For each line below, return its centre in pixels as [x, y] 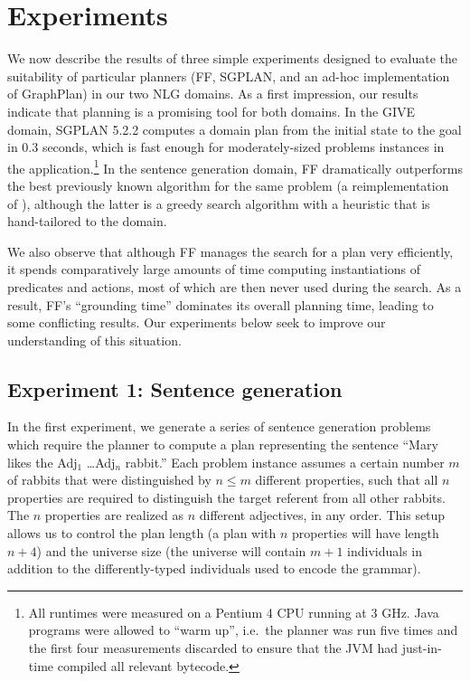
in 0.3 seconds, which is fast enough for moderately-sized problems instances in [226, 147]
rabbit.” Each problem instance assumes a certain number [285, 462]
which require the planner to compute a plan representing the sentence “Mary [223, 445]
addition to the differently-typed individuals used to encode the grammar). [214, 568]
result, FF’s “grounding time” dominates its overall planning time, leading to [221, 304]
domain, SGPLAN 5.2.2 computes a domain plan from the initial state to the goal [235, 129]
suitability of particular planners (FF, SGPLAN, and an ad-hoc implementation [229, 76]
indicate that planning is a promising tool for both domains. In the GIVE [211, 111]
